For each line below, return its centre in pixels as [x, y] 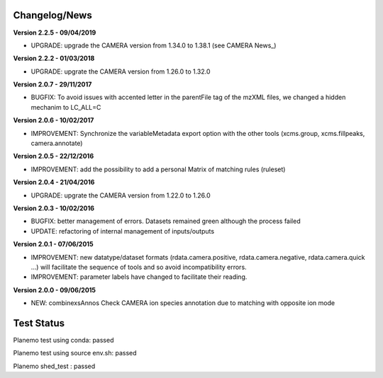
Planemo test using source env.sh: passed [75, 353]
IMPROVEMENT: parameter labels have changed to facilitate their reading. [139, 277]
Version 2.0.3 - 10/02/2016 [54, 208]
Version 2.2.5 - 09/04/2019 [55, 33]
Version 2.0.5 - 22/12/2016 [54, 156]
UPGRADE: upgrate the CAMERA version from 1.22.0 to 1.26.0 [121, 195]
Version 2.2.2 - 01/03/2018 [54, 58]
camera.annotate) [57, 143]
